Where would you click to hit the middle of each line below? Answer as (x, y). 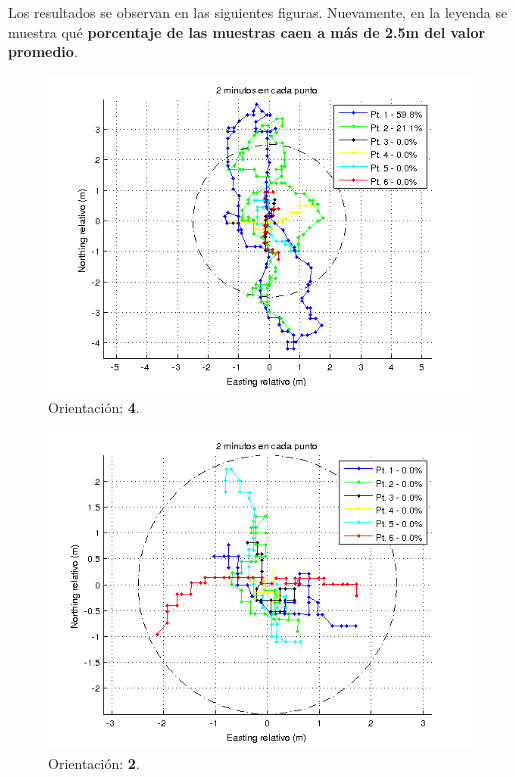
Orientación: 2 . (94, 762)
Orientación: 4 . (94, 406)
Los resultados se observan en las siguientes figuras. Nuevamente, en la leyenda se (258, 12)
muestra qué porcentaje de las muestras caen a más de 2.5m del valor (247, 31)
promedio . (43, 51)
